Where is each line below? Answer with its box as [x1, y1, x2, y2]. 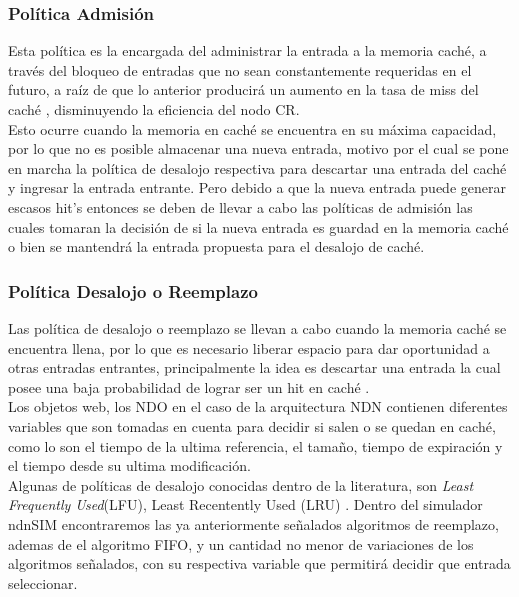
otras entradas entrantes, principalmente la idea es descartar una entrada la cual [8, 357, 501, 378]
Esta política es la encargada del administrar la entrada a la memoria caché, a [8, 40, 487, 61]
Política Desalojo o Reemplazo [8, 278, 258, 303]
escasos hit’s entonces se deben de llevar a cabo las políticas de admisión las [8, 196, 473, 217]
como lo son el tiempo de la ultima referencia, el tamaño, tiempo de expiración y [8, 435, 503, 456]
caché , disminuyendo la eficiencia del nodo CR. [8, 99, 300, 119]
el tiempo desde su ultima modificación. [8, 455, 251, 476]
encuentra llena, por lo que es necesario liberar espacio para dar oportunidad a [8, 337, 490, 358]
